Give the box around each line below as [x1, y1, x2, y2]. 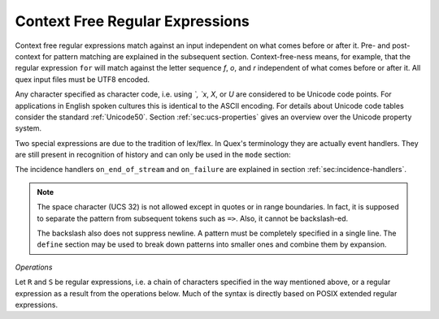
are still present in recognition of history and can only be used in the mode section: [15, 150, 292, 160]
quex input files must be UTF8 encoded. [15, 74, 150, 84]
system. [15, 123, 42, 133]
